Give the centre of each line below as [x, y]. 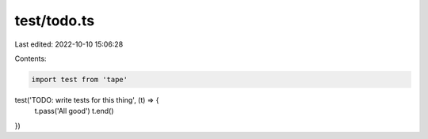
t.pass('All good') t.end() [74, 111]
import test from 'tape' [80, 79]
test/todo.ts [55, 21]
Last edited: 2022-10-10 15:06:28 [69, 44]
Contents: [31, 58]
